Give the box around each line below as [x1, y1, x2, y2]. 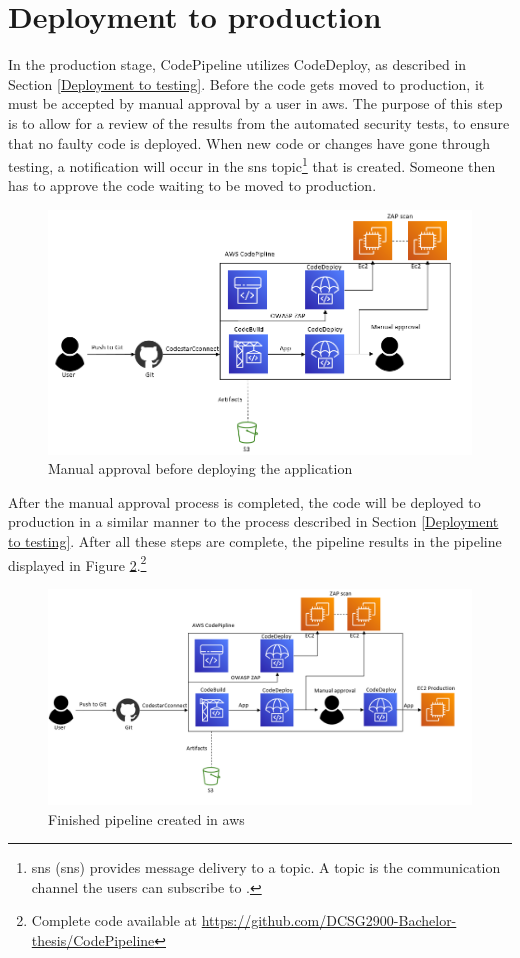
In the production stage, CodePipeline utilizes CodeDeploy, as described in [8, 54, 467, 75]
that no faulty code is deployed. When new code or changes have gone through [8, 132, 491, 153]
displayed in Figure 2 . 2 [8, 551, 147, 575]
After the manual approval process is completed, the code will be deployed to [8, 491, 481, 512]
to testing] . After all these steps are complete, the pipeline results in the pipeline [8, 531, 502, 552]
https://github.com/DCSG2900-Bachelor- [201, 910, 457, 931]
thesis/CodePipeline [31, 930, 155, 950]
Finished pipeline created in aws [48, 808, 245, 829]
